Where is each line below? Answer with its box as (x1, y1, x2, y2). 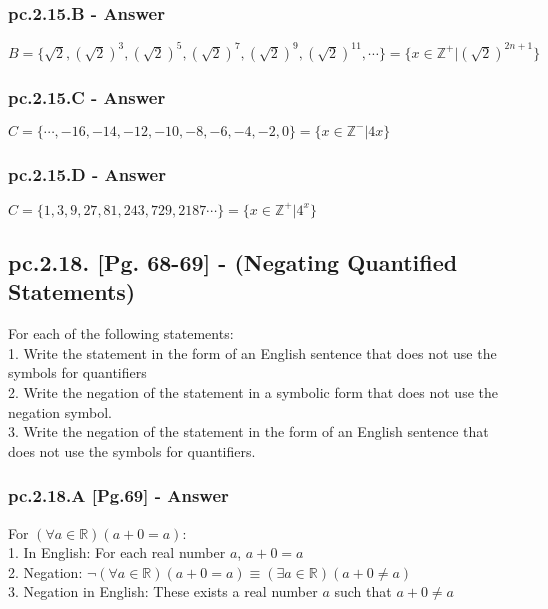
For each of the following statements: (8, 323, 234, 344)
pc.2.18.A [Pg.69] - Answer (8, 483, 229, 508)
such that (334, 581, 392, 602)
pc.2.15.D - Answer (8, 161, 166, 186)
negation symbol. (8, 401, 112, 422)
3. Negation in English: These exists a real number (8, 581, 318, 602)
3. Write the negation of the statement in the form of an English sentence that (8, 421, 489, 442)
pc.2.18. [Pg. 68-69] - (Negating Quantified (8, 247, 458, 278)
